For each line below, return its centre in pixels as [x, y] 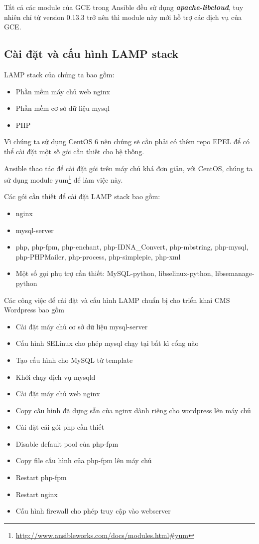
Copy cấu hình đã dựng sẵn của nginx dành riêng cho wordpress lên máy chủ [133, 410]
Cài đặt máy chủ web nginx [58, 394]
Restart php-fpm [41, 477]
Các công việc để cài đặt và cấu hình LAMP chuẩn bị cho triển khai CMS [117, 300]
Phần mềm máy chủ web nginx [63, 91]
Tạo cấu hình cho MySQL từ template [74, 360]
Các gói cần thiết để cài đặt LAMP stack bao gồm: [82, 196]
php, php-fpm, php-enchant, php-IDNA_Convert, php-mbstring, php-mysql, [132, 247]
